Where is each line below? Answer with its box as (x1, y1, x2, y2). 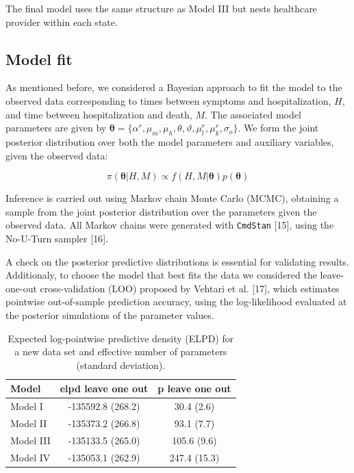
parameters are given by (5, 120, 107, 135)
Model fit (5, 48, 73, 69)
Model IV (10, 450, 51, 464)
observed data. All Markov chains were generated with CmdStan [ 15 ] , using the (5, 218, 334, 232)
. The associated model (204, 107, 301, 121)
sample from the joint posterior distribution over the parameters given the (5, 204, 317, 218)
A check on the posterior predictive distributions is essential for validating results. (5, 254, 349, 268)
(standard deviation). (76, 357, 166, 372)
